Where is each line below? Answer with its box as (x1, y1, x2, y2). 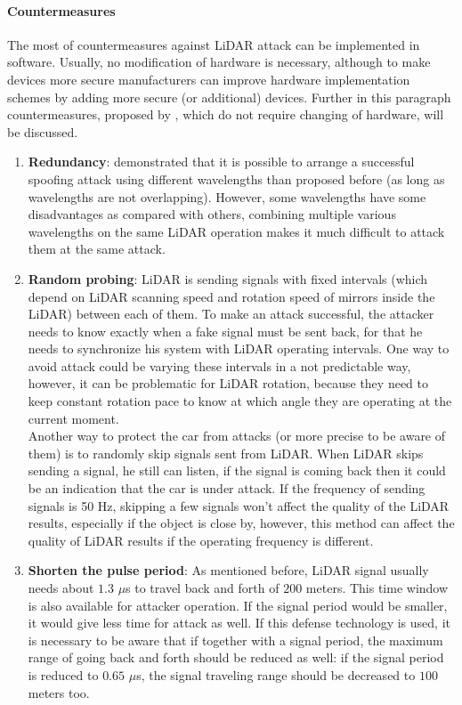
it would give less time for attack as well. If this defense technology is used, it (28, 613, 450, 632)
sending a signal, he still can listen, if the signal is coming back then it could (28, 461, 446, 480)
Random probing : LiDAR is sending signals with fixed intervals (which (28, 269, 428, 288)
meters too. (28, 683, 90, 701)
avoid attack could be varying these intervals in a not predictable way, (28, 356, 411, 375)
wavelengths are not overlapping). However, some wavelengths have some (28, 187, 426, 206)
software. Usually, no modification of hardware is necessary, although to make (7, 53, 431, 71)
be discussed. (7, 122, 78, 141)
